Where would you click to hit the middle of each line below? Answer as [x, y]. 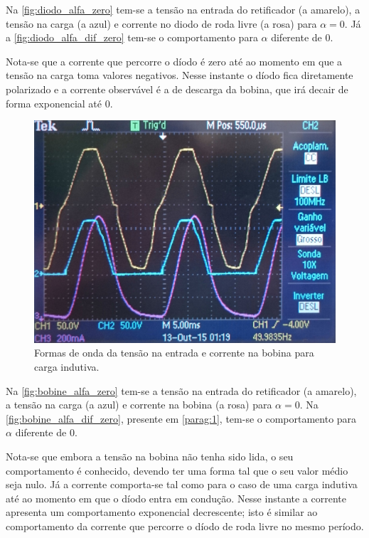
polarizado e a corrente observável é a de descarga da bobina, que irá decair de [177, 89]
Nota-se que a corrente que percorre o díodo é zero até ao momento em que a [174, 61]
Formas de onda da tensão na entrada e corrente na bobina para [174, 353]
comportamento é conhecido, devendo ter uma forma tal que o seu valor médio [177, 470]
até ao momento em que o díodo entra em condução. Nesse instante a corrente [176, 498]
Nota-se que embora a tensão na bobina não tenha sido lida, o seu [150, 456]
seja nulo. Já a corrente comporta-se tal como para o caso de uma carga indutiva [182, 484]
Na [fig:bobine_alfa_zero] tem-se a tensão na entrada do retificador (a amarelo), [181, 390]
